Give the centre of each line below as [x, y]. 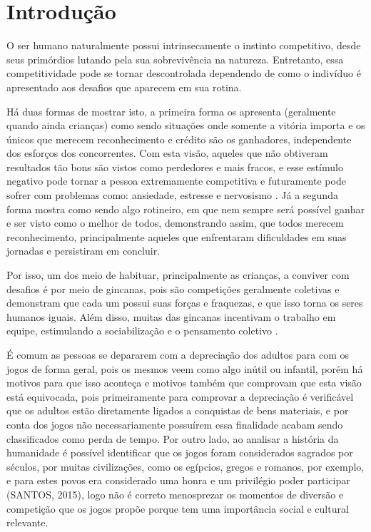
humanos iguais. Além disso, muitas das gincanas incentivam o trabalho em [171, 316]
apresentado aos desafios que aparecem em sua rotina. [124, 87]
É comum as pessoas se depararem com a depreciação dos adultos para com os [178, 354]
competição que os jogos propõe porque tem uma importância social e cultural [178, 508]
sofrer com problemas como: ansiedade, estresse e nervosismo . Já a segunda [172, 195]
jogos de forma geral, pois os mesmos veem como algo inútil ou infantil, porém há [185, 368]
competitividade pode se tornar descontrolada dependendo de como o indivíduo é [184, 73]
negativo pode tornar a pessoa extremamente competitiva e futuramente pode [176, 181]
